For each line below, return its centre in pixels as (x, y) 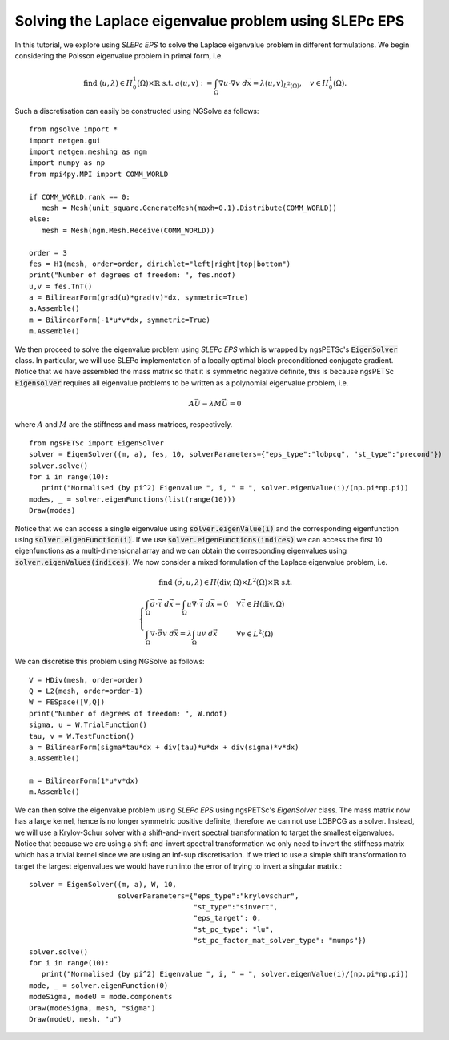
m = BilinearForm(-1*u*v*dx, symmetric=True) (120, 320)
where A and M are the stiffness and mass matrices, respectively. (124, 425)
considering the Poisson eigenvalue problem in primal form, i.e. (119, 55)
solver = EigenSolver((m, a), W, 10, (103, 885)
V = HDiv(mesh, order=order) (86, 680)
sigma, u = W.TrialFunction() (88, 725)
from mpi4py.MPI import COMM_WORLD (99, 174)
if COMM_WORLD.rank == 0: (80, 197)
